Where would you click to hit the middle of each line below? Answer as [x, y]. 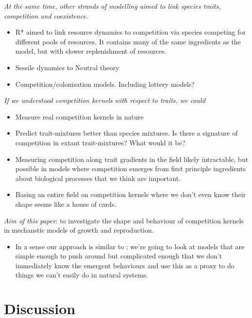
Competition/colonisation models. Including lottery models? [105, 84]
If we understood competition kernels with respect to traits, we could [105, 100]
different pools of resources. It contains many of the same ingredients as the [128, 41]
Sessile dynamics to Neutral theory [67, 67]
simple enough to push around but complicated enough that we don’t [119, 256]
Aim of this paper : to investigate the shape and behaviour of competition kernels [124, 220]
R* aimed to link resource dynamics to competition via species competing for [130, 32]
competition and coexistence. [46, 15]
